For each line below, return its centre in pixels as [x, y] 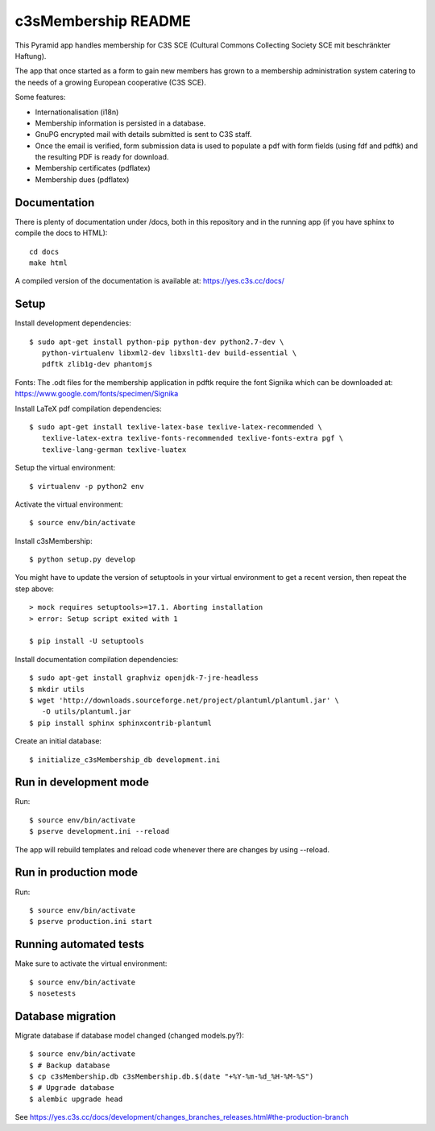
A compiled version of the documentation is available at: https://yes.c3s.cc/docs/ [150, 281]
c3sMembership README [103, 21]
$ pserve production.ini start [91, 922]
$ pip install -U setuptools [87, 641]
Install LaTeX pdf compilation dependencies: [89, 408]
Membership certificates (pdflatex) [93, 168]
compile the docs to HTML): [61, 233]
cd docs [44, 251]
